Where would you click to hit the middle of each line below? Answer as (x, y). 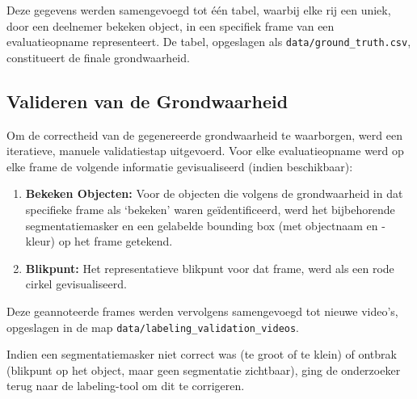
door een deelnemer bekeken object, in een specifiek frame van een (171, 25)
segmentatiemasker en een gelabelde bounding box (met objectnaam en (202, 225)
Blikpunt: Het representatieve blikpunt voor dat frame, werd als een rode (210, 268)
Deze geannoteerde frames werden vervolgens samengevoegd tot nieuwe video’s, (202, 311)
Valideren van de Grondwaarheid (147, 101)
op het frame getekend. (116, 241)
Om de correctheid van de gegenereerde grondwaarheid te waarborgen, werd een (204, 134)
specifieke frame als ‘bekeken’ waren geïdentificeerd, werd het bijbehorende (210, 210)
